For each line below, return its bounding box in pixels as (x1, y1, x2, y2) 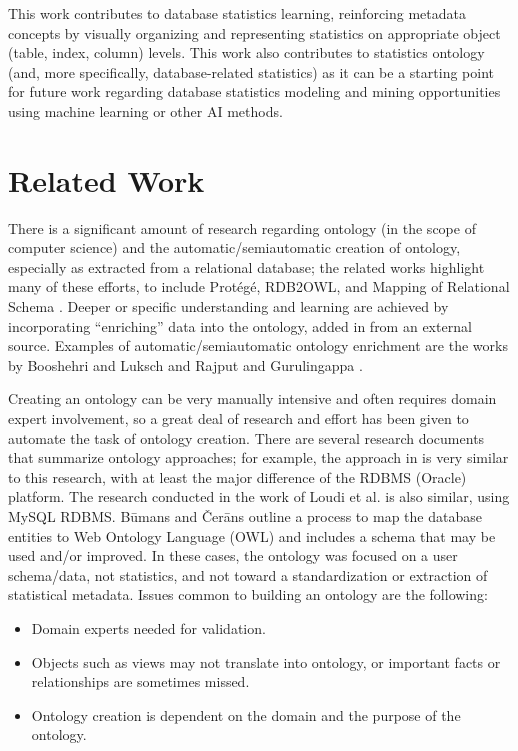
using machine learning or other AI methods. (8, 100, 283, 121)
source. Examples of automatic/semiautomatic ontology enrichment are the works (8, 335, 508, 356)
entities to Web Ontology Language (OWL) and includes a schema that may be (8, 525, 496, 546)
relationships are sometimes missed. (31, 671, 250, 692)
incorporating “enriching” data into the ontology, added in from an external (8, 315, 472, 336)
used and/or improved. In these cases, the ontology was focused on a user (8, 545, 458, 566)
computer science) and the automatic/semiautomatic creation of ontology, (8, 237, 461, 258)
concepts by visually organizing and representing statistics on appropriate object (8, 22, 501, 43)
